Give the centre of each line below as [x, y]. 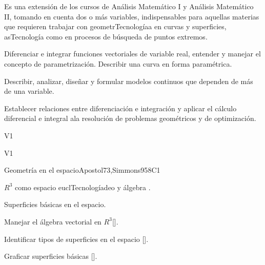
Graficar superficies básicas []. [51, 256]
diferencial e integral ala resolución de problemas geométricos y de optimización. [130, 118]
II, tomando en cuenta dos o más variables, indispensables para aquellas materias [132, 16]
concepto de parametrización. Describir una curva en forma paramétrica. [118, 63]
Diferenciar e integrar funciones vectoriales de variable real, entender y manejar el [132, 54]
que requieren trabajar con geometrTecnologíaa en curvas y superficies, [115, 26]
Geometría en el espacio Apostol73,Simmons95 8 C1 [82, 170]
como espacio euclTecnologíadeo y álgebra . [83, 187]
